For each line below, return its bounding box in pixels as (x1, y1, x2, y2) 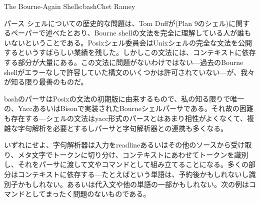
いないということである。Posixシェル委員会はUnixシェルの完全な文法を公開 (4, 37, 252, 47)
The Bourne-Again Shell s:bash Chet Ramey (4, 1, 135, 11)
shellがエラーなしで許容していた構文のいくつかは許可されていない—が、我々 (4, 66, 255, 77)
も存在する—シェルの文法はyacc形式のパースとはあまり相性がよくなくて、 (4, 112, 247, 123)
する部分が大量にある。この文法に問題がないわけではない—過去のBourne (4, 56, 243, 67)
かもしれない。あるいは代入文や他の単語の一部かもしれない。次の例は (17, 178, 249, 189)
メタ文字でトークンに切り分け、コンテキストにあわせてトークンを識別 (17, 149, 248, 159)
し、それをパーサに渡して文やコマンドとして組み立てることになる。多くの (4, 159, 248, 169)
